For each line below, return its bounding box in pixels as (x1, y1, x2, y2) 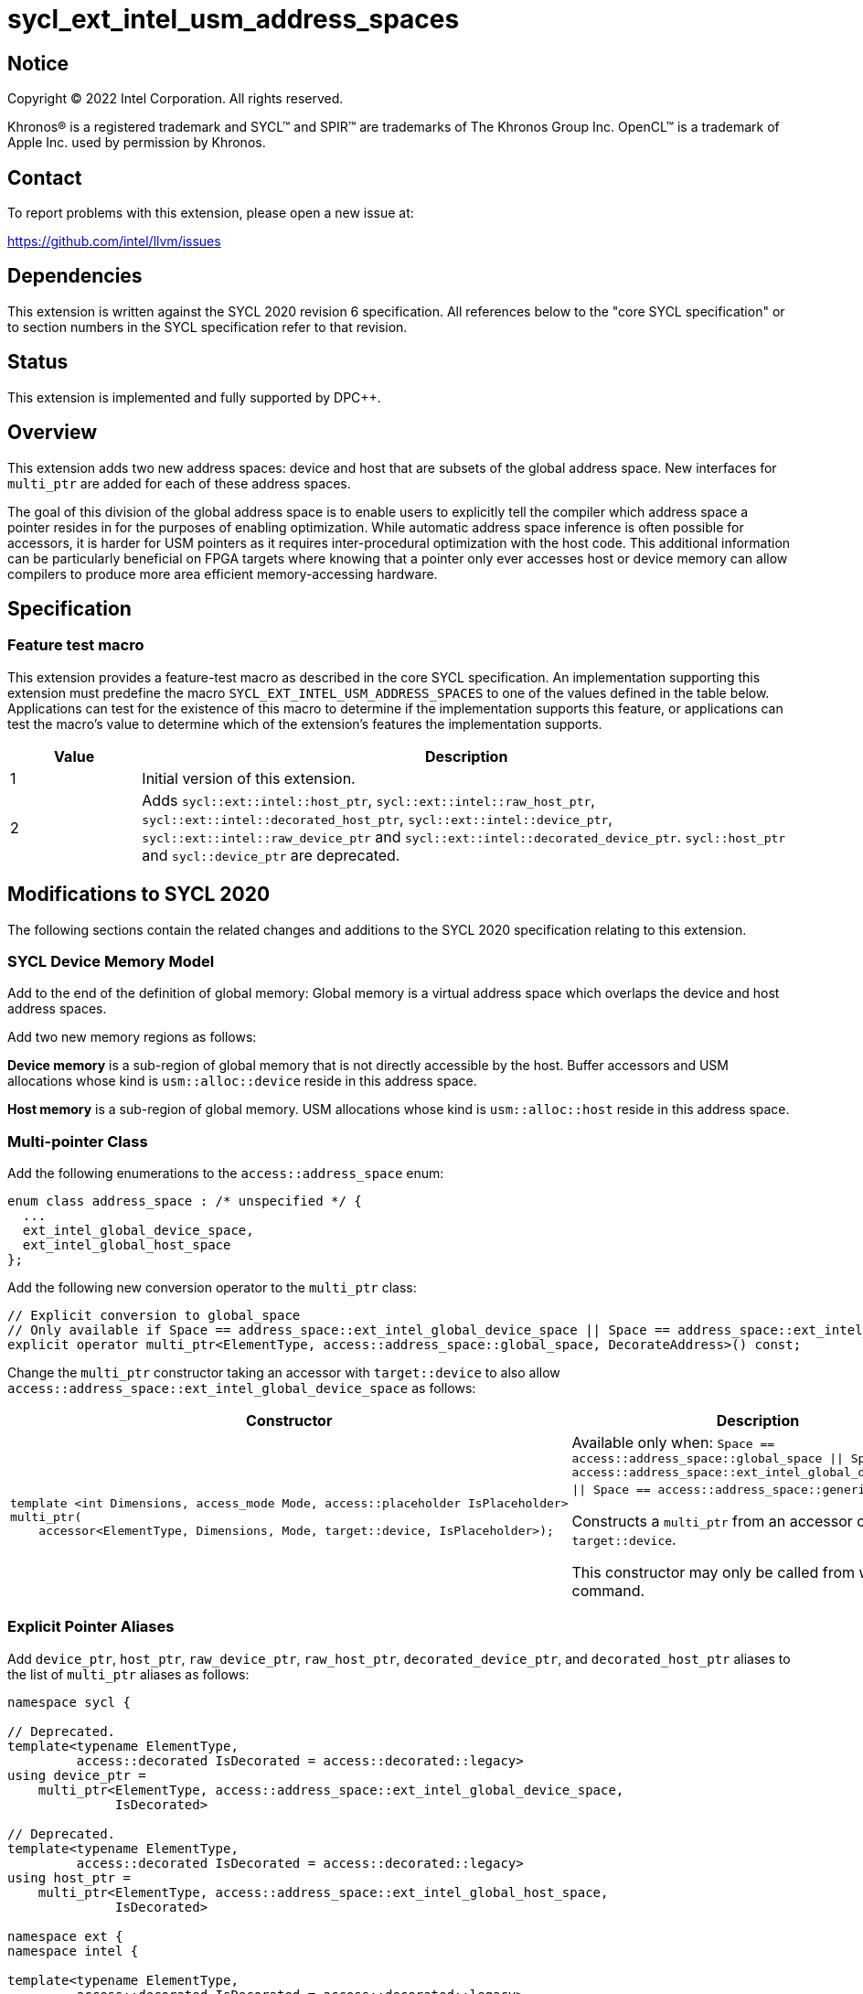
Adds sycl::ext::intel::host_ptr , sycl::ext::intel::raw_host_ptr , (142, 790, 595, 809)
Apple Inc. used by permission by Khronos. (7, 134, 266, 151)
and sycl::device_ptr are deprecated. (142, 845, 400, 864)
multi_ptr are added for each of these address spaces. (7, 475, 351, 491)
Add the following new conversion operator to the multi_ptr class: (7, 1280, 417, 1296)
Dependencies (7, 264, 143, 288)
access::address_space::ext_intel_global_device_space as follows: (7, 1380, 476, 1397)
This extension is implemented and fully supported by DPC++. (7, 389, 381, 405)
